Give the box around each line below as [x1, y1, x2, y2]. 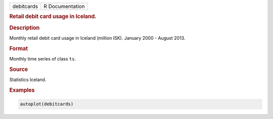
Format [9, 45, 28, 52]
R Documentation [43, 3, 85, 10]
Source [9, 66, 28, 73]
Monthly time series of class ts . [9, 55, 76, 62]
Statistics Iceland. [9, 77, 47, 83]
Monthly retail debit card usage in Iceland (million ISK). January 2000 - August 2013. [9, 35, 186, 41]
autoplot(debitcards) [20, 101, 74, 107]
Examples [9, 86, 35, 93]
